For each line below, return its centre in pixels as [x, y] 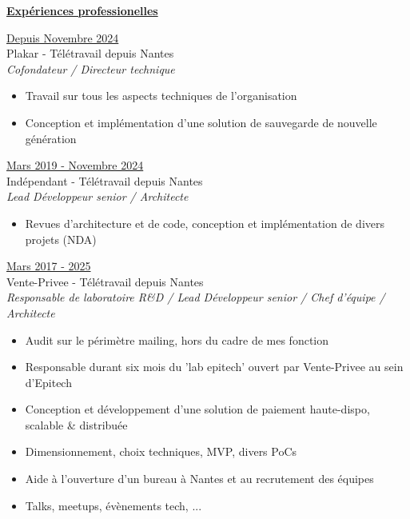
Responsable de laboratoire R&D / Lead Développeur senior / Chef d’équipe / [196, 297]
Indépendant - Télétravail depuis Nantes [105, 180]
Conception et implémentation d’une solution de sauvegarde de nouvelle [201, 122]
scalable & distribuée [76, 424]
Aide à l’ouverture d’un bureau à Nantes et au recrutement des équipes [199, 479]
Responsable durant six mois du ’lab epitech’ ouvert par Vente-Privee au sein [214, 367]
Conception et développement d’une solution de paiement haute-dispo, [197, 409]
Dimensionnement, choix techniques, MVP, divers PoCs [161, 451]
